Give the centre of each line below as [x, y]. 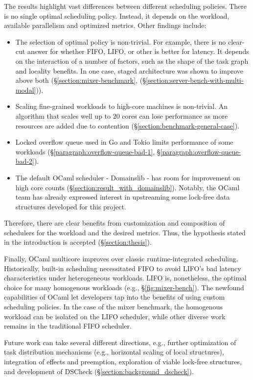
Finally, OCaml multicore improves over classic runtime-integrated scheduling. [121, 259]
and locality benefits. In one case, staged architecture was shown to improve [129, 70]
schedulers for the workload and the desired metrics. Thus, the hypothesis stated [125, 232]
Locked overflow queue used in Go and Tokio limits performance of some [124, 142]
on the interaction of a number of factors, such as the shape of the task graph [132, 61]
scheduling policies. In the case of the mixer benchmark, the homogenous [113, 307]
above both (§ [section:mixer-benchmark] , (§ [80, 80]
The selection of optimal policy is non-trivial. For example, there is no [121, 41]
